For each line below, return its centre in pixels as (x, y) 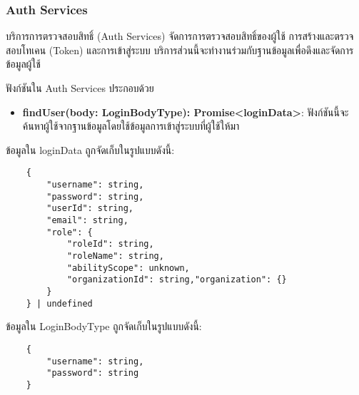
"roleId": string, (110, 244)
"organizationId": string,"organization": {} (177, 280)
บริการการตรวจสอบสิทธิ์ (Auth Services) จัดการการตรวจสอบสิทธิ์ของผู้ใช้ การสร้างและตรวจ (180, 36)
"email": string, (87, 220)
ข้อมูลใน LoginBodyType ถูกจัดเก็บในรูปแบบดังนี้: (104, 326)
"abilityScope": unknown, (128, 268)
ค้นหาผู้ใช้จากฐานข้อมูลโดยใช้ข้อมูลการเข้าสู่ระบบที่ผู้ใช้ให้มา (131, 126)
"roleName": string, (115, 256)
